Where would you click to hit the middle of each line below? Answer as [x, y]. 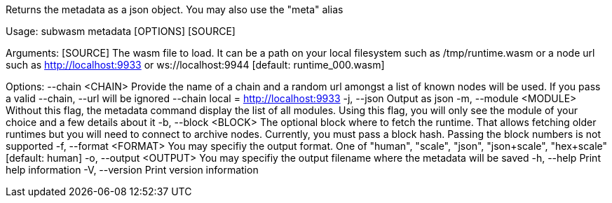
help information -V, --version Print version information [132, 170]
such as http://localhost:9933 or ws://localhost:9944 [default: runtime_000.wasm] [195, 65]
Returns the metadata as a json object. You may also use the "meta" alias [175, 9]
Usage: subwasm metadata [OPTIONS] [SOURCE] [121, 31]
